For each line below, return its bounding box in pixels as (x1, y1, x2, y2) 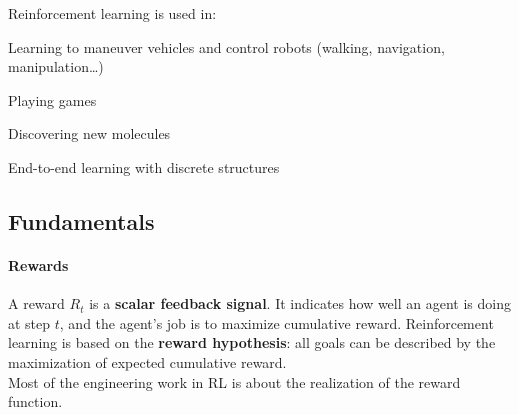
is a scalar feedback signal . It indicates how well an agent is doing (89, 293, 511, 314)
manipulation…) (8, 56, 104, 77)
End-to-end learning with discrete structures (8, 156, 280, 177)
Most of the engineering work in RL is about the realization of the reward (8, 371, 461, 392)
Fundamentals (8, 205, 155, 236)
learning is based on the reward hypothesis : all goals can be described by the (8, 332, 496, 353)
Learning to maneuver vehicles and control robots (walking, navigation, (8, 36, 445, 57)
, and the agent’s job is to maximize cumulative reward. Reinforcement (59, 312, 494, 333)
